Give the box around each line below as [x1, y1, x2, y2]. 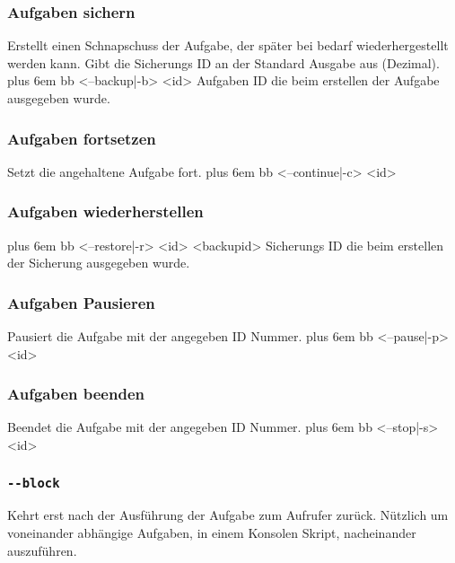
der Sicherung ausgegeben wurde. [7, 253, 190, 272]
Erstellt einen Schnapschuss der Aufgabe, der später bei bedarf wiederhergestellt [7, 36, 449, 55]
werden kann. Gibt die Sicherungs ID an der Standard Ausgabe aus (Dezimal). [7, 53, 440, 72]
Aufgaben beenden [7, 383, 144, 405]
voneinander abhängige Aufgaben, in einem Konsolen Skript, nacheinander [7, 523, 416, 541]
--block [7, 475, 60, 490]
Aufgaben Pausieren [7, 291, 155, 313]
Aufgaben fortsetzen [7, 127, 156, 149]
